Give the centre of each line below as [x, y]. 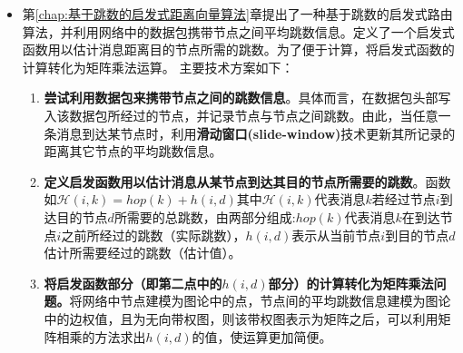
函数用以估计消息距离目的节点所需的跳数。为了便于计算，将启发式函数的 [238, 49]
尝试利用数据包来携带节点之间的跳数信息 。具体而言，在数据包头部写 [247, 98]
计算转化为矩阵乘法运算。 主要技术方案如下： [158, 67]
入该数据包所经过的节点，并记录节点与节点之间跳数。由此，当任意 [241, 115]
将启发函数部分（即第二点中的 [133, 283]
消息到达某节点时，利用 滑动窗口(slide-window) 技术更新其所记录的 [256, 133]
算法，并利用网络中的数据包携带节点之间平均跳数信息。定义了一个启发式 [238, 31]
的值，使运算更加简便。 [262, 336]
